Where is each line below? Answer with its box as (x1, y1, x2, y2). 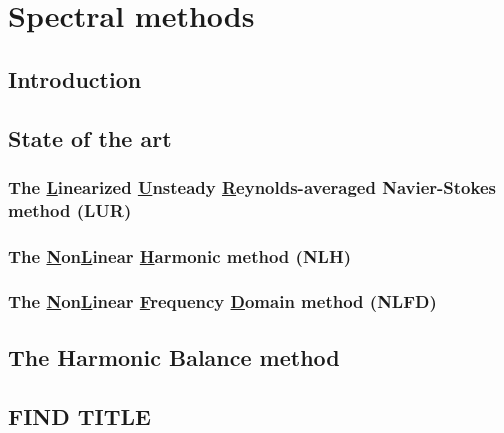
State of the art (8, 122, 172, 153)
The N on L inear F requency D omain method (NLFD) (8, 289, 437, 314)
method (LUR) (8, 197, 132, 222)
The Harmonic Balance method (8, 341, 340, 372)
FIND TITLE (8, 400, 151, 431)
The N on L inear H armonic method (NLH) (8, 243, 351, 268)
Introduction (8, 63, 142, 94)
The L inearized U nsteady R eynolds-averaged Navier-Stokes (8, 174, 496, 199)
